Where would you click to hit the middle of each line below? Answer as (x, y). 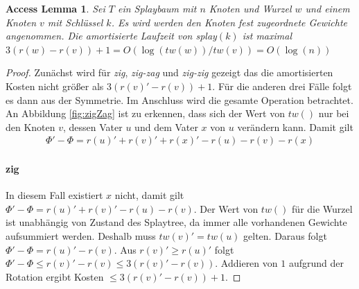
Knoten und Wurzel (250, 8)
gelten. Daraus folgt (285, 235)
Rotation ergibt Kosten (55, 276)
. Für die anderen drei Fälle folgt (282, 86)
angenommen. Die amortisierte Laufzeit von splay (111, 36)
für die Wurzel (322, 208)
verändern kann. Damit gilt (295, 126)
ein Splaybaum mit (157, 8)
